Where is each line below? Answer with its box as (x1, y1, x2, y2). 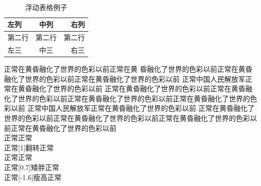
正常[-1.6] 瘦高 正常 (4, 171, 62, 182)
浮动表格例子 (25, 2, 67, 12)
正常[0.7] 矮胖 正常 (4, 161, 59, 172)
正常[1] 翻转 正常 (4, 142, 54, 152)
